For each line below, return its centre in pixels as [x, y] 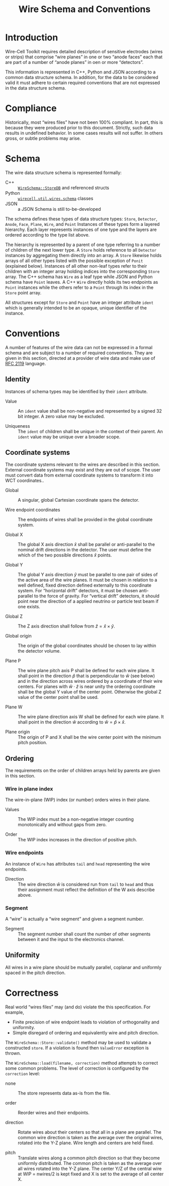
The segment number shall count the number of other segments [84, 934]
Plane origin [18, 732]
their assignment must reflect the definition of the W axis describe [86, 890]
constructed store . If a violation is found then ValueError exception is [77, 1048]
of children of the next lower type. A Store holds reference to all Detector [81, 250]
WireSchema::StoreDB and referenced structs [64, 188]
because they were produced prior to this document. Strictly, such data [79, 127]
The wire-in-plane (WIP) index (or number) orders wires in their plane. [78, 800]
